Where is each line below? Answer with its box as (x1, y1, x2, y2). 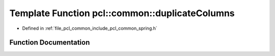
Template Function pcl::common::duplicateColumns (9, 8, 235, 19)
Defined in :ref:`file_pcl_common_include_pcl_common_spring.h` (22, 25, 157, 31)
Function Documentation (9, 38, 90, 47)
